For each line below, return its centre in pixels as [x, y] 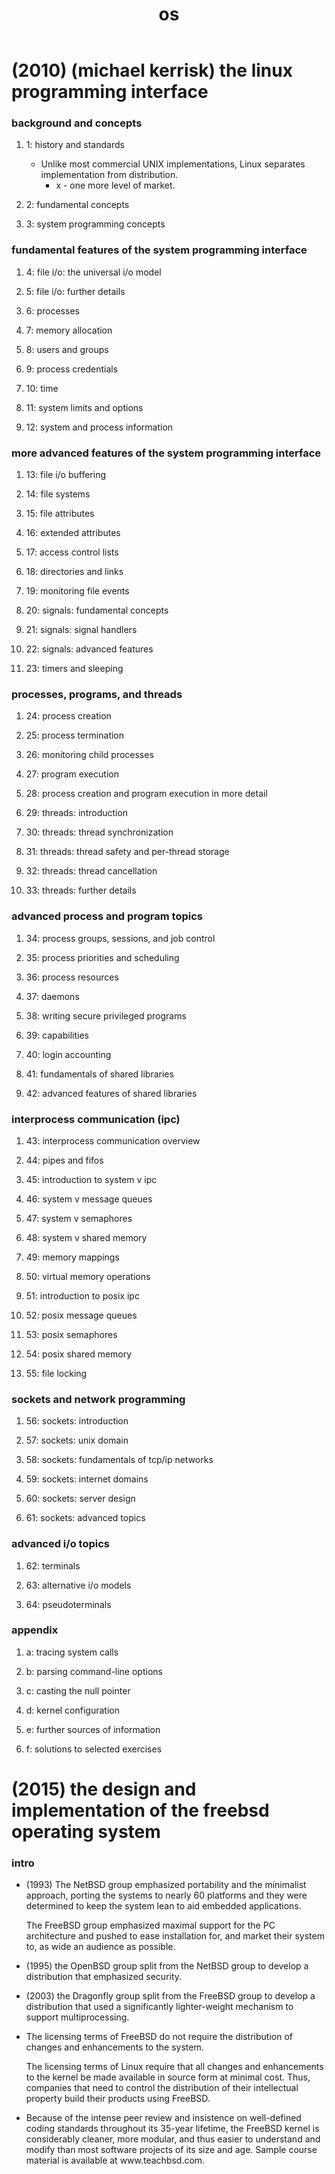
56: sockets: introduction [77, 1421]
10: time [42, 388]
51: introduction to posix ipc [82, 1295]
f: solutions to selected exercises [94, 1749]
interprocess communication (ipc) [96, 1119]
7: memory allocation [69, 330]
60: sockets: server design [80, 1499]
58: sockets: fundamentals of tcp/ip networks [119, 1460]
